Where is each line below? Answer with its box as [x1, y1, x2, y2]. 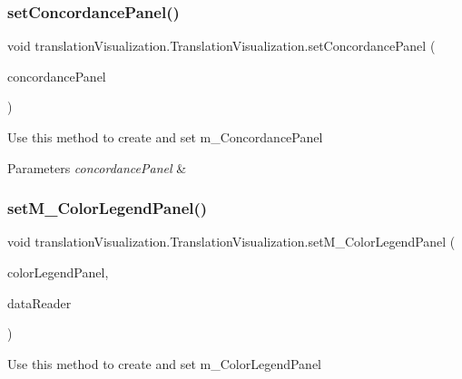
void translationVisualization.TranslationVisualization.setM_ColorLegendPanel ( [7, 232, 456, 251]
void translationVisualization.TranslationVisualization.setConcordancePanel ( [7, 36, 436, 55]
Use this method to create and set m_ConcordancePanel [7, 128, 323, 146]
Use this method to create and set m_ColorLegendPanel [7, 354, 321, 373]
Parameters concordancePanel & [7, 158, 187, 177]
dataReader [7, 293, 72, 312]
